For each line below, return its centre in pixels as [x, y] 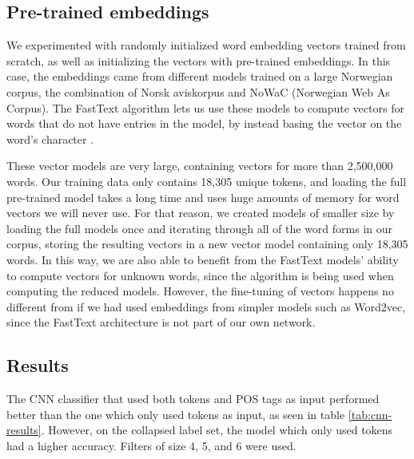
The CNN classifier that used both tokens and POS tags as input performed [193, 399]
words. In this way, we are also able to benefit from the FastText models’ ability [203, 259]
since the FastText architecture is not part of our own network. [161, 322]
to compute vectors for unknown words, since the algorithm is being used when [200, 275]
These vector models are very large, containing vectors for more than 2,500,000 [200, 166]
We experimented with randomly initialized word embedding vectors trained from [206, 45]
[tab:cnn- [370, 414]
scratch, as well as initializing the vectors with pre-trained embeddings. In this [199, 60]
